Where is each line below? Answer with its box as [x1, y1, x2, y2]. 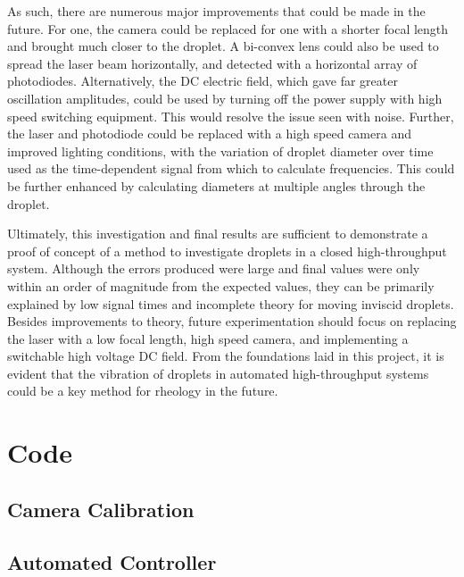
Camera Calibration [7, 495, 195, 523]
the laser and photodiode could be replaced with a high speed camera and [7, 124, 411, 143]
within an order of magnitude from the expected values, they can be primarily [7, 276, 435, 295]
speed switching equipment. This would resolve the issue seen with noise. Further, [7, 106, 454, 125]
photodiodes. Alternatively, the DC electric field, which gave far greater [7, 71, 398, 90]
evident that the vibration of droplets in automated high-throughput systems [7, 364, 429, 382]
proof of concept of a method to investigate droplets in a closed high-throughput [7, 241, 447, 260]
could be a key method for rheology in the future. [7, 381, 278, 400]
